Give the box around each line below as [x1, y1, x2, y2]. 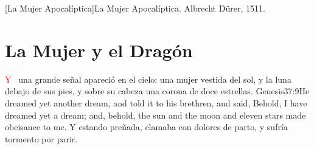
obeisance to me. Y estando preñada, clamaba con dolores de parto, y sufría [5, 120, 288, 133]
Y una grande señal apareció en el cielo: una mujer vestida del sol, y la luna [5, 72, 291, 85]
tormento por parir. [5, 132, 78, 145]
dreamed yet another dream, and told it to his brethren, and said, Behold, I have [5, 96, 307, 109]
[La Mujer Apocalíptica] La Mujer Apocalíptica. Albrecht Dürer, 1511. [5, 2, 265, 14]
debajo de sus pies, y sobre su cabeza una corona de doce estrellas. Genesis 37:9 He [5, 85, 310, 97]
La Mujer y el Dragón [5, 37, 193, 62]
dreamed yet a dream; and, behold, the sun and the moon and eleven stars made [5, 108, 306, 121]
